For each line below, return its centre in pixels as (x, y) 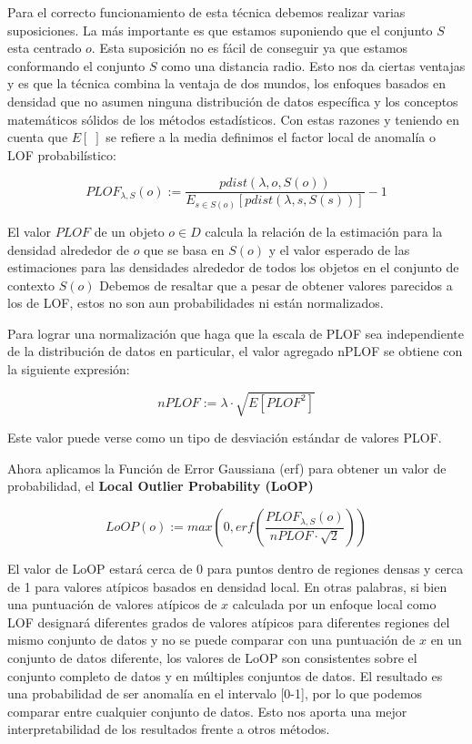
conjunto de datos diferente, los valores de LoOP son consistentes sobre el (212, 657)
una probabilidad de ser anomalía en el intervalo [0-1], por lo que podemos (215, 693)
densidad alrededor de (68, 249)
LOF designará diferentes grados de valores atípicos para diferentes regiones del (229, 622)
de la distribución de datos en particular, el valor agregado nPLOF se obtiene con (235, 351)
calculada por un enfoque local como (334, 604)
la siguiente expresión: (69, 369)
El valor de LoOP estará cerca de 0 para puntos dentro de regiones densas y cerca (236, 568)
